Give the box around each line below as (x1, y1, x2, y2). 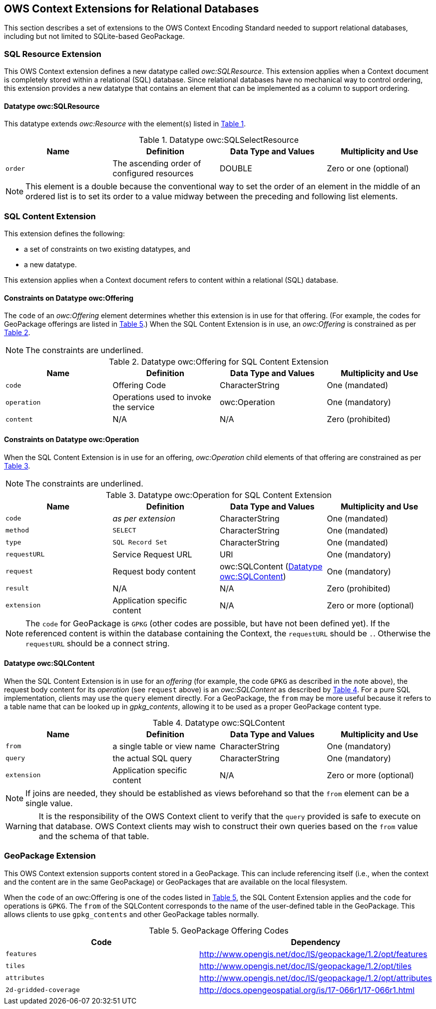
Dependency (291, 937, 341, 947)
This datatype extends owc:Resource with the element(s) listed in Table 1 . (4, 119, 246, 128)
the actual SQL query (112, 753, 192, 763)
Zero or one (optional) (327, 163, 409, 174)
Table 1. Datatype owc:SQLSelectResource (139, 135, 299, 145)
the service (112, 402, 155, 413)
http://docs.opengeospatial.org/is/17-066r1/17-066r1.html (199, 985, 415, 995)
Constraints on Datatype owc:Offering (4, 293, 133, 302)
